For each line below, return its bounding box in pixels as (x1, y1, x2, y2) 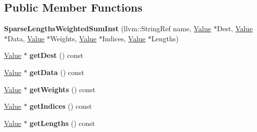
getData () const (29, 67, 84, 77)
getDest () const (29, 50, 83, 60)
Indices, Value (102, 33, 146, 43)
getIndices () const (29, 101, 92, 111)
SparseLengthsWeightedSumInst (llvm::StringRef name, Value (4, 23, 212, 34)
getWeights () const (29, 84, 95, 94)
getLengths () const (29, 117, 95, 128)
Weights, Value (50, 33, 97, 43)
